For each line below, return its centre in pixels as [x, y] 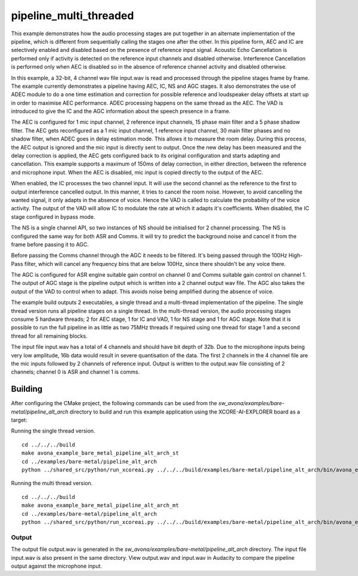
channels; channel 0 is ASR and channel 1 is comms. [75, 372]
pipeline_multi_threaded [72, 16]
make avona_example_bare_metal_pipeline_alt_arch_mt [100, 505]
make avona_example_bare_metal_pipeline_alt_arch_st [100, 453]
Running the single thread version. [53, 431]
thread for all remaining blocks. [49, 336]
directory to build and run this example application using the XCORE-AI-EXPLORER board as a [185, 412]
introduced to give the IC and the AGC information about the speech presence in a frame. [121, 111]
